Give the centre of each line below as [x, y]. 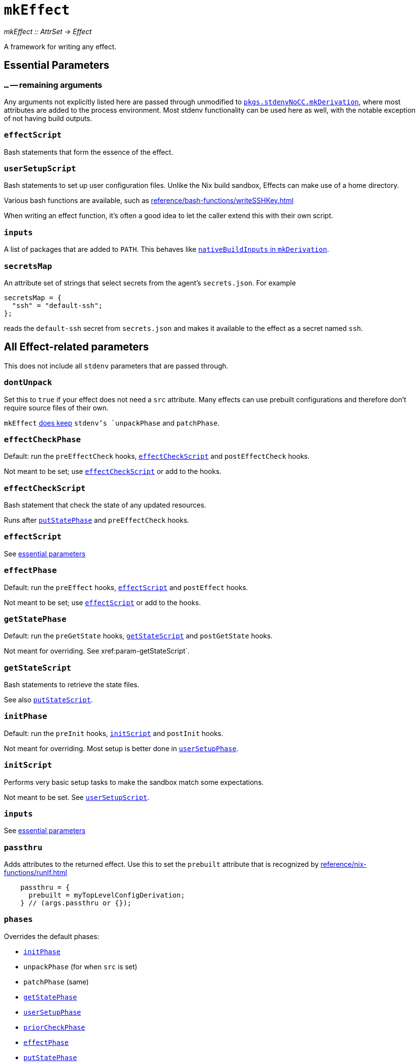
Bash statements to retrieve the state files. [72, 685]
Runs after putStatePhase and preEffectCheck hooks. [97, 520]
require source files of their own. [56, 408]
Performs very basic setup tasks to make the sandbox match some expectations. [134, 782]
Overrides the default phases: [52, 936]
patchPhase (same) [56, 982]
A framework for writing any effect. [60, 46]
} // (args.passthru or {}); [76, 903]
